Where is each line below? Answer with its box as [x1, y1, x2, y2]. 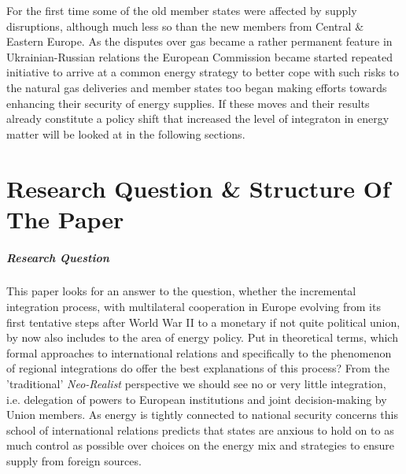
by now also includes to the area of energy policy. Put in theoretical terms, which [6, 329, 398, 346]
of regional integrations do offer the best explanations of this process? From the [6, 360, 389, 376]
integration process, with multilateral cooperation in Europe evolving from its [6, 298, 381, 315]
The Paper [6, 202, 124, 235]
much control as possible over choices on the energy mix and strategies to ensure [6, 437, 394, 454]
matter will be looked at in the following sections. [6, 125, 245, 142]
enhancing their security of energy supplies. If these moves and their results [6, 94, 370, 111]
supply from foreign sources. [6, 453, 142, 468]
